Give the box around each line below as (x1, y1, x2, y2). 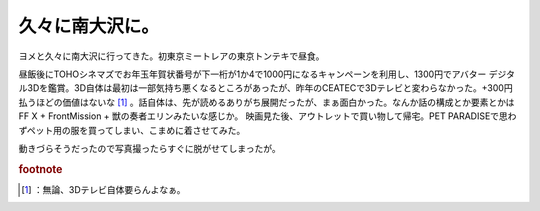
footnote (18, 162, 63, 176)
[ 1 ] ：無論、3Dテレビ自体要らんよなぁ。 (21, 183, 186, 195)
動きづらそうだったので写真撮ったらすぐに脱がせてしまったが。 (18, 142, 281, 154)
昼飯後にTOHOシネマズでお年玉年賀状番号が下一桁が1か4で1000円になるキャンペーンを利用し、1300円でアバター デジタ (18, 68, 515, 80)
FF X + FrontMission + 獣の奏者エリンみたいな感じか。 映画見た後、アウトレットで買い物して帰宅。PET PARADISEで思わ (18, 110, 517, 122)
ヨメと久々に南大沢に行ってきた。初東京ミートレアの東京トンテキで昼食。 (18, 50, 325, 62)
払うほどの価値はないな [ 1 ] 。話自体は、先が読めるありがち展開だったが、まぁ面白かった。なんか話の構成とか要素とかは (18, 96, 515, 108)
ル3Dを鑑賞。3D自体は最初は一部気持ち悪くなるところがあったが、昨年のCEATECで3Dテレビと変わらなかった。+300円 (18, 82, 514, 94)
